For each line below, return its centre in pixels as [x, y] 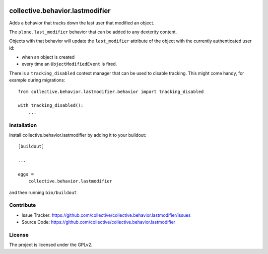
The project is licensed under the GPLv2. [51, 245]
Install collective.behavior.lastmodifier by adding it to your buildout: [78, 135]
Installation [23, 125]
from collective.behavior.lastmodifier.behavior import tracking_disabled [111, 91]
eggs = [26, 174]
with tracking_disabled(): [51, 105]
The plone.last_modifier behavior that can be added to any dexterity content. [93, 32]
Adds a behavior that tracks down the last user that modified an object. [82, 23]
